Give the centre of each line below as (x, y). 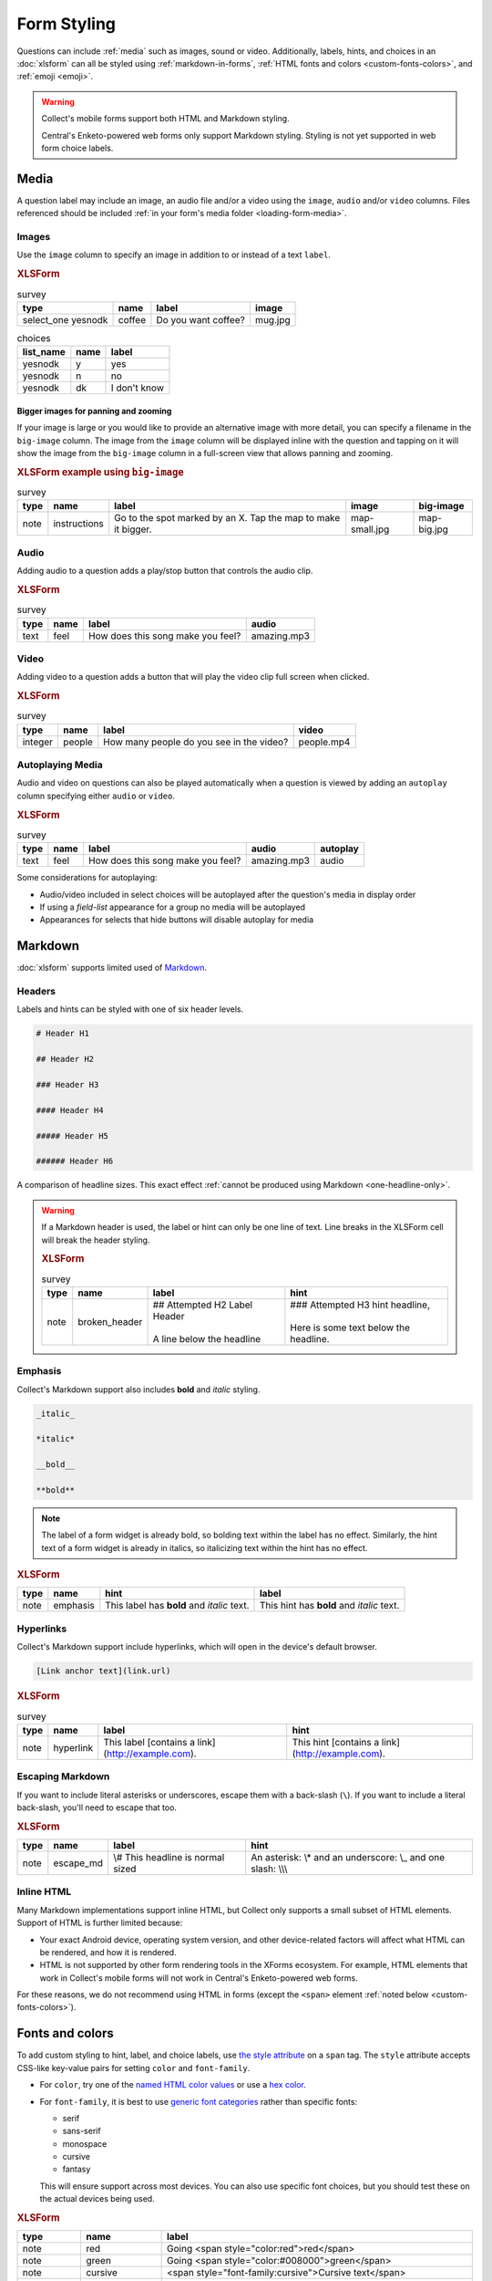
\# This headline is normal (169, 1857)
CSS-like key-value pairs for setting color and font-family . (133, 2067)
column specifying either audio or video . (96, 796)
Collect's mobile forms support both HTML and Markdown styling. (166, 119)
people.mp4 (324, 742)
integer (38, 742)
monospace (85, 2143)
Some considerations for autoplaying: (87, 878)
